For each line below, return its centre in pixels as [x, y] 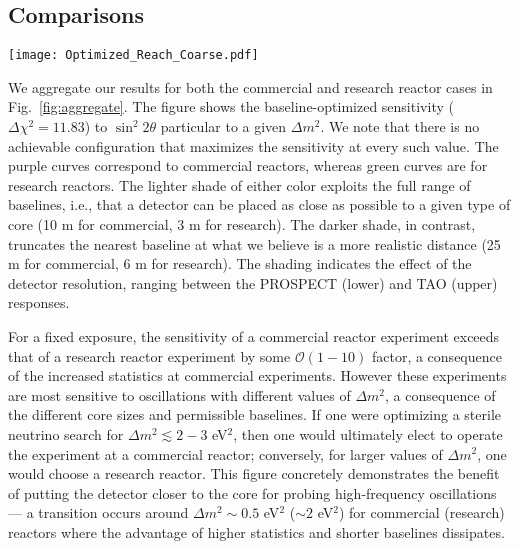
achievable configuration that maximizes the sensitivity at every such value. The [253, 145]
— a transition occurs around [98, 512]
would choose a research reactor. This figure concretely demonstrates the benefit [254, 473]
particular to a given [223, 126]
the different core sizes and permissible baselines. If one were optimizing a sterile [254, 414]
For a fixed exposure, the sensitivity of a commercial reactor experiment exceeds [254, 335]
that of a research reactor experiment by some [149, 355]
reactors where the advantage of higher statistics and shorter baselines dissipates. [256, 531]
